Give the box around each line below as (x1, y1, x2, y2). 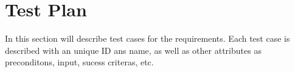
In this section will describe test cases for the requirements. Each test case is (5, 32, 290, 45)
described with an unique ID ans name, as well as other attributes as (5, 44, 262, 56)
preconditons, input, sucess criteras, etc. (5, 56, 154, 68)
